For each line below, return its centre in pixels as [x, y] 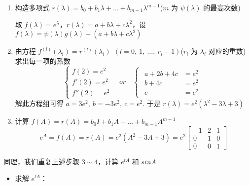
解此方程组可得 [39, 103]
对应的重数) [227, 51]
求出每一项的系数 [43, 60]
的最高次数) [222, 7]
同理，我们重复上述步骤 [41, 161]
